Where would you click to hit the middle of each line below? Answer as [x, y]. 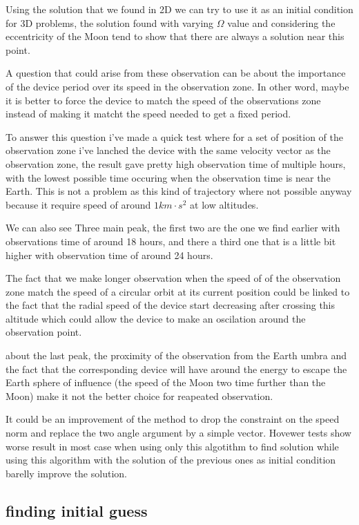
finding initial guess [77, 510]
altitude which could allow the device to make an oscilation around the [156, 318]
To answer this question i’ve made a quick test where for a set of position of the [174, 136]
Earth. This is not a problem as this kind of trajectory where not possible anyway [179, 191]
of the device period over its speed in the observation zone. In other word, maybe [177, 86]
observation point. [44, 332]
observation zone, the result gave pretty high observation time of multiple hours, [176, 163]
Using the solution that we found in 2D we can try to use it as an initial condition [179, 9]
